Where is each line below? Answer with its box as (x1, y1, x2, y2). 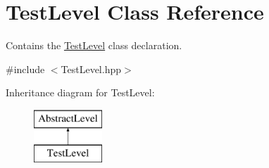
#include (6, 61, 45, 76)
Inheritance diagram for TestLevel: (6, 85, 155, 100)
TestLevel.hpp (61, 61, 122, 76)
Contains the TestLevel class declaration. (6, 38, 182, 53)
